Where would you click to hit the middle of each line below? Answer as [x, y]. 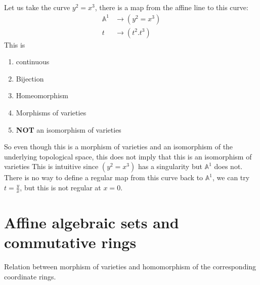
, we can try [231, 177]
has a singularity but [170, 166]
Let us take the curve [37, 7]
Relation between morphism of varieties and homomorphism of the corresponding [130, 267]
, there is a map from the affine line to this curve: [171, 7]
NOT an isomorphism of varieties [69, 129]
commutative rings [70, 242]
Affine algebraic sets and [92, 222]
